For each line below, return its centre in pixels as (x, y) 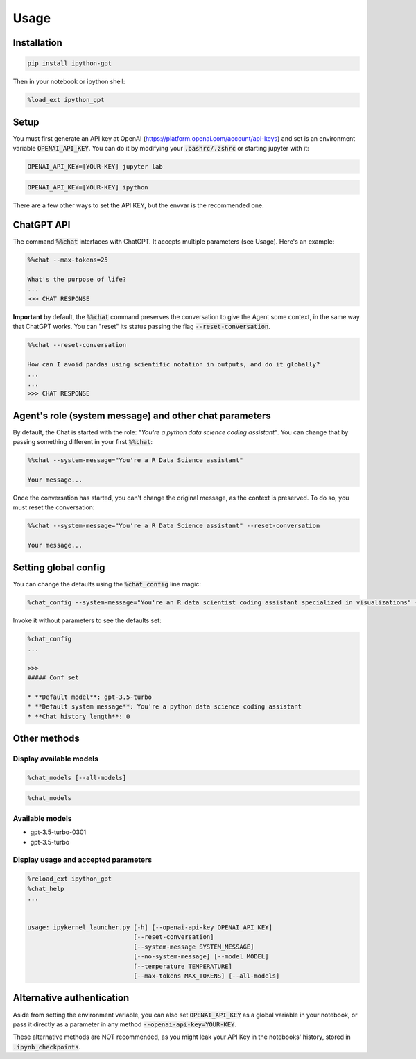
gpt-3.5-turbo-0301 (58, 832)
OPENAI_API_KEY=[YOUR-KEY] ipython (88, 187)
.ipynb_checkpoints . (47, 1047)
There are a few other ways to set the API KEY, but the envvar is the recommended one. (138, 205)
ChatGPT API (42, 225)
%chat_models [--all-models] (77, 778)
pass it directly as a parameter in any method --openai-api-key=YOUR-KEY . (125, 1024)
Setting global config (59, 567)
